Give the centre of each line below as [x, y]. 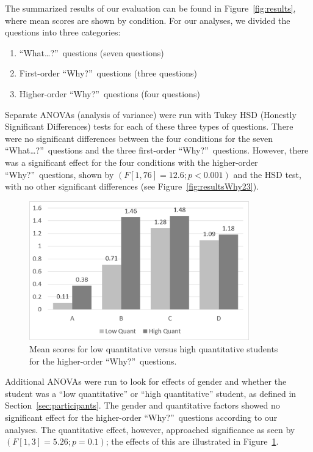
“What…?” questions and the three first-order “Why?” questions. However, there [157, 150]
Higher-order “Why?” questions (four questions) [110, 93]
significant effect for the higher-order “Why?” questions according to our [141, 417]
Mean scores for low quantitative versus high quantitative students [154, 349]
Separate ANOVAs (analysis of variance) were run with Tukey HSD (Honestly [151, 114]
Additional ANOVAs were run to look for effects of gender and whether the [146, 381]
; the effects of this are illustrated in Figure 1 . [192, 441]
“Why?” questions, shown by [59, 174]
